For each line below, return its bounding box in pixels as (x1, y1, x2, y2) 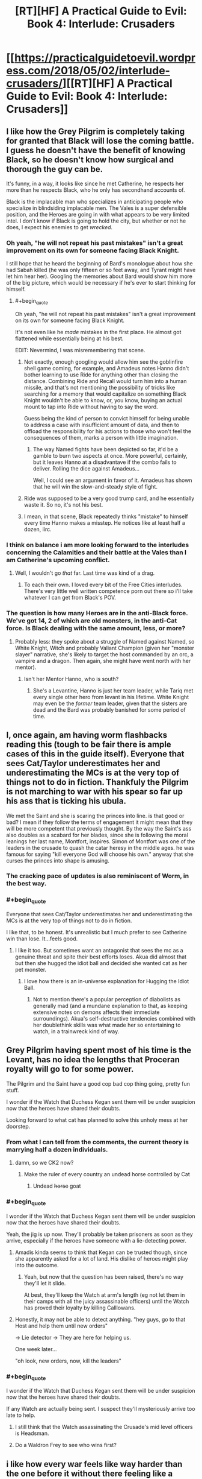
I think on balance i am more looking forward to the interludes (6, 541, 189, 549)
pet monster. (14, 966, 47, 973)
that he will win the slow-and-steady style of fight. (32, 483, 158, 490)
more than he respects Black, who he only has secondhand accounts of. (6, 186, 185, 194)
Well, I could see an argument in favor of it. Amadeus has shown (32, 477, 192, 484)
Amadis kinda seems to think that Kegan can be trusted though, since (14, 1249, 188, 1256)
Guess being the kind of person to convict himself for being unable (23, 415, 190, 422)
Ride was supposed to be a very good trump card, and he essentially (23, 495, 195, 502)
